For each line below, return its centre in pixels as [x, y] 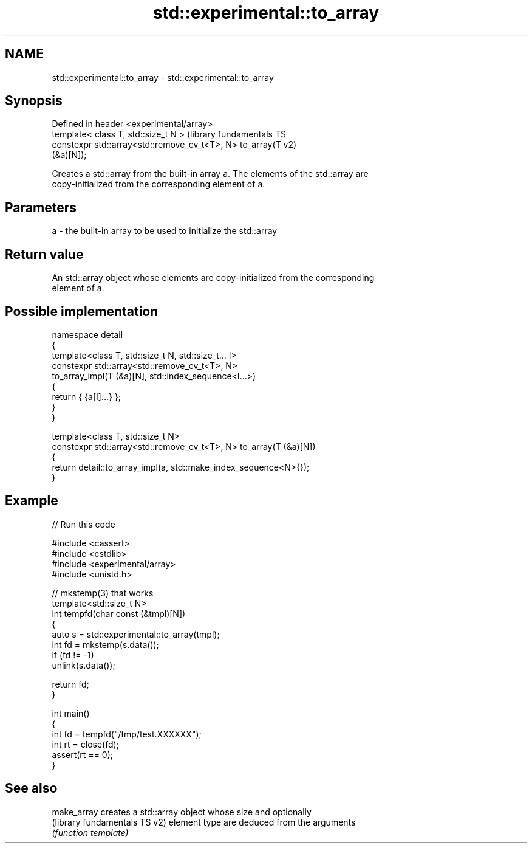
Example [32, 501]
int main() [71, 713]
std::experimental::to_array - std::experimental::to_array [163, 77]
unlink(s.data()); [84, 665]
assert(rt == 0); [83, 754]
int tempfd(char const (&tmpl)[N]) [119, 613]
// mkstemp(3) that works [103, 593]
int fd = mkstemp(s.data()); [105, 644]
